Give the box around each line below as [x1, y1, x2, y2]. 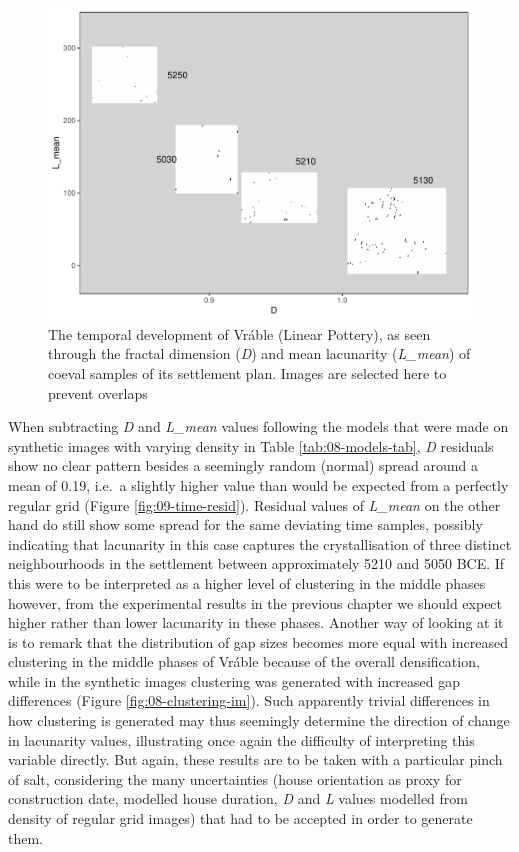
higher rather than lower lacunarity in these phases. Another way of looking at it [8, 612, 504, 633]
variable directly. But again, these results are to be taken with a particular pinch [8, 749, 503, 770]
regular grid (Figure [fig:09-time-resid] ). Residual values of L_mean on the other [8, 494, 501, 515]
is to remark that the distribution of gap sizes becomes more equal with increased [8, 631, 508, 652]
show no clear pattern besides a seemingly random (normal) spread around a [8, 455, 479, 476]
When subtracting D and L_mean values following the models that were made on [8, 416, 509, 437]
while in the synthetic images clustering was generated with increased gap [8, 670, 460, 691]
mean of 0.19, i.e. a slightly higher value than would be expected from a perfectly [8, 474, 509, 495]
